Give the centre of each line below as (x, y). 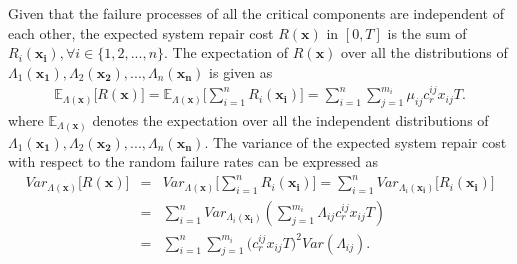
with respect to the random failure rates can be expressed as (193, 161)
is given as (241, 71)
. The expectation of (226, 52)
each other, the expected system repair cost (141, 32)
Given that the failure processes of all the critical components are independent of (256, 13)
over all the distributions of (424, 52)
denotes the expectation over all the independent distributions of (290, 119)
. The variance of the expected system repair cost (355, 141)
